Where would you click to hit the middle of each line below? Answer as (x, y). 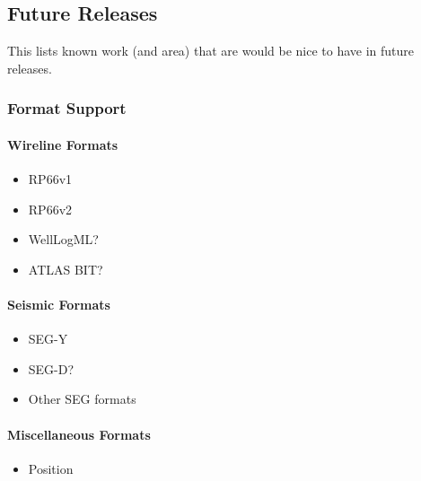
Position (51, 468)
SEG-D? (51, 368)
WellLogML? (63, 239)
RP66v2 (50, 209)
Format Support (67, 108)
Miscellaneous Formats (79, 434)
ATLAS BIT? (66, 269)
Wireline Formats (63, 144)
